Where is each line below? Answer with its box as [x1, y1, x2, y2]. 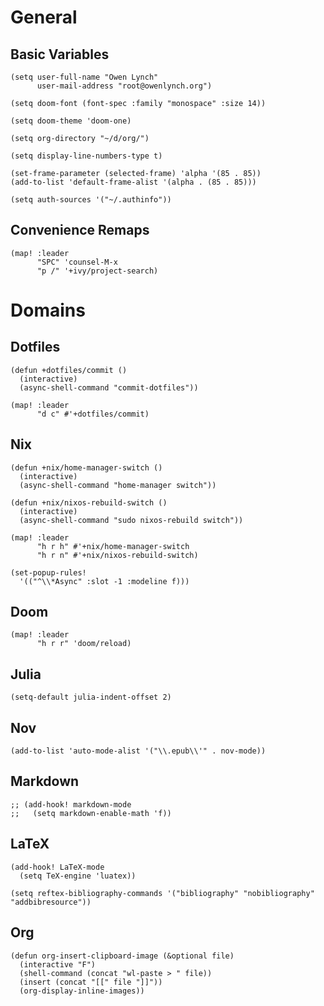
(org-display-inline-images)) [19, 986, 145, 996]
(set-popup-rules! [10, 567, 87, 578]
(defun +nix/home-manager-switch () [10, 462, 163, 473]
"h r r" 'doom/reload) [36, 639, 132, 649]
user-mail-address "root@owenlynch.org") [36, 81, 213, 91]
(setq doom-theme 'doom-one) [10, 116, 132, 126]
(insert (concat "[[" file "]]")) [19, 977, 163, 987]
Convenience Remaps [10, 222, 150, 239]
